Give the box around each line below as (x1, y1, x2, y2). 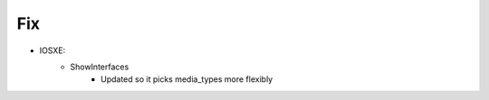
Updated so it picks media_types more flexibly (101, 74, 273, 85)
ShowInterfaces (70, 61, 129, 72)
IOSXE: (39, 45, 66, 56)
